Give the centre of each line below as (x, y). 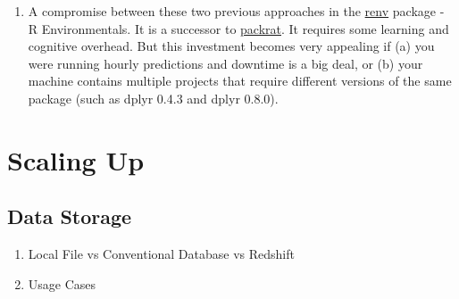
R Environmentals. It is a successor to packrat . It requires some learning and (238, 28)
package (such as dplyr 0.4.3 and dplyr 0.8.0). (153, 98)
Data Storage (70, 216)
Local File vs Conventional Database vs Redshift (161, 254)
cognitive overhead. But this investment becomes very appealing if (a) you (231, 46)
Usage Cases (62, 283)
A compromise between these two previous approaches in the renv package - (236, 11)
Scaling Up (76, 159)
